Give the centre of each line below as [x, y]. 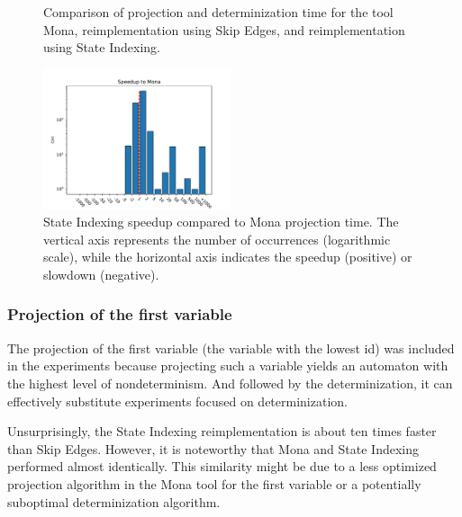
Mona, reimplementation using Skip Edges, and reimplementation [224, 29]
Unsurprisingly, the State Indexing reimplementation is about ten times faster [222, 431]
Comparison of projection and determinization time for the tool [218, 12]
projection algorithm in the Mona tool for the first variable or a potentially [214, 483]
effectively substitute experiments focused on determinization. [177, 401]
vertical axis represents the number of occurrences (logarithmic [217, 239]
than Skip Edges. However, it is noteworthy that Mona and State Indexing [213, 448]
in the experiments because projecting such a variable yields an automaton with [228, 365]
